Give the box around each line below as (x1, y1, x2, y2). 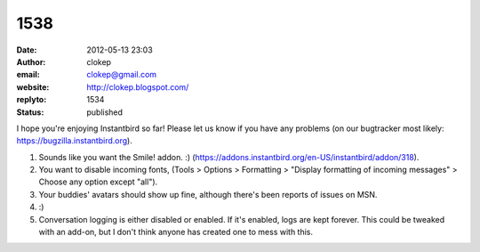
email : (16, 69, 40, 80)
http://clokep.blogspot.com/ (86, 81, 189, 93)
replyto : (16, 94, 47, 105)
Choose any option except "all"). (38, 176, 158, 187)
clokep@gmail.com (86, 69, 157, 80)
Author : (16, 56, 46, 67)
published (86, 107, 124, 118)
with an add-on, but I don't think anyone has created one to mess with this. (38, 227, 314, 238)
